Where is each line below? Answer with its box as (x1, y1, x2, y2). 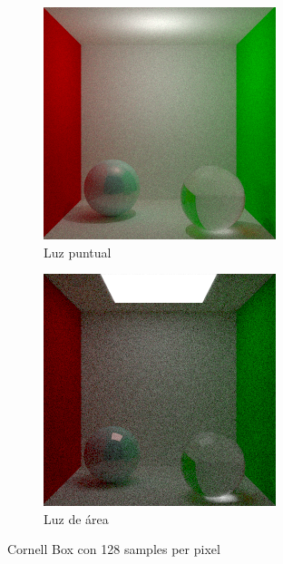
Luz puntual (44, 242, 112, 261)
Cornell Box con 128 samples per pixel (7, 540, 220, 559)
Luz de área (44, 509, 109, 528)
